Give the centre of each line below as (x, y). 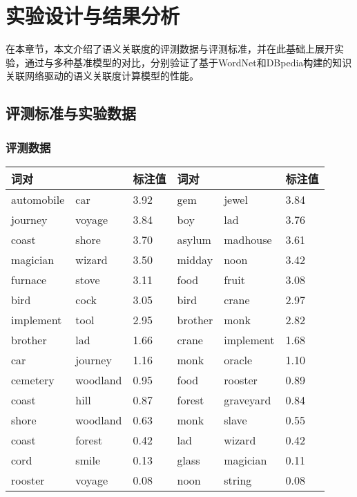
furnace (29, 279)
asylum (194, 239)
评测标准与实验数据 (71, 113)
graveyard (248, 400)
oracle (238, 359)
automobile (38, 199)
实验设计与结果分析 (93, 16)
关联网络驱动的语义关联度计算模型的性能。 (102, 76)
